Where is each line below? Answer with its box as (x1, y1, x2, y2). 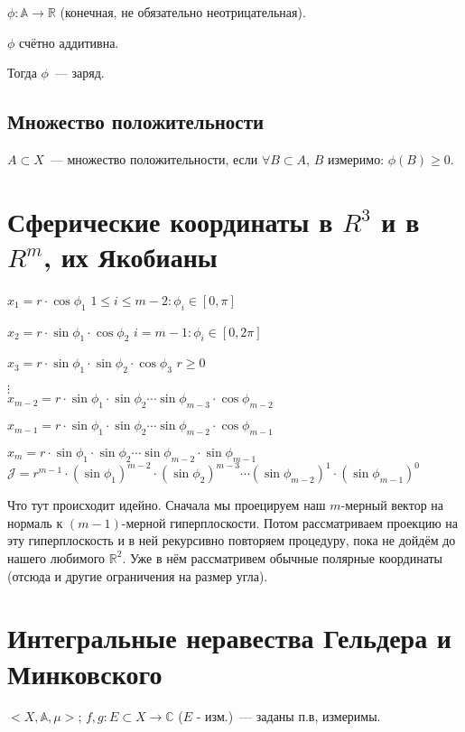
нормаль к (7, 513, 63, 532)
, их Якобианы (43, 237, 218, 274)
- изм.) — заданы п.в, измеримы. (196, 707, 381, 726)
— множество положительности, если (50, 149, 258, 168)
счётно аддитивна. (19, 32, 119, 51)
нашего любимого (7, 548, 106, 567)
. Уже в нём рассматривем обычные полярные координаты (122, 548, 443, 567)
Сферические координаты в (7, 202, 333, 239)
